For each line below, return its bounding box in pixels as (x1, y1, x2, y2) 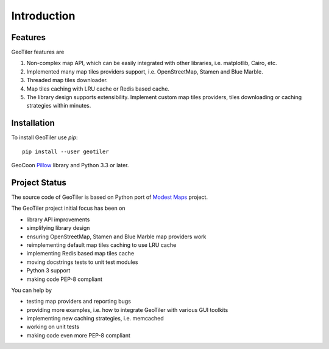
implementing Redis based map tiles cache (26, 250, 135, 257)
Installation (11, 118, 55, 128)
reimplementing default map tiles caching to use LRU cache (26, 241, 177, 249)
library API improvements (26, 216, 90, 223)
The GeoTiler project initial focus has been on (11, 204, 126, 212)
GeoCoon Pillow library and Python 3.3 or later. (11, 162, 129, 169)
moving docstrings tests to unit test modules (26, 258, 138, 266)
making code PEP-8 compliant (26, 275, 103, 283)
